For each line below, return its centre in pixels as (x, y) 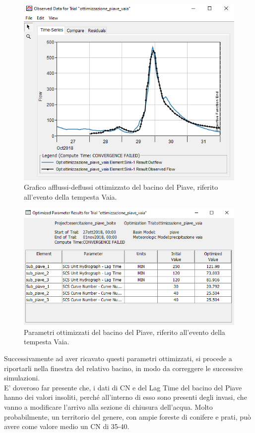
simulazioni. (22, 378)
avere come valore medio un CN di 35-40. (67, 426)
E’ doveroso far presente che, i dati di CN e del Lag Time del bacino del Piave (123, 387)
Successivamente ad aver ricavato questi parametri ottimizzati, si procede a (118, 358)
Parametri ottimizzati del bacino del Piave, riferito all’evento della (125, 332)
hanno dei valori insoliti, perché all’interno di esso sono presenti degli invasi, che (126, 397)
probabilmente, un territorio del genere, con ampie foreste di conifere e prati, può (127, 416)
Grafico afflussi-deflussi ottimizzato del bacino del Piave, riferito (121, 187)
